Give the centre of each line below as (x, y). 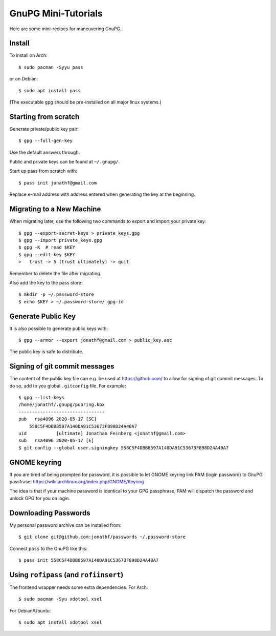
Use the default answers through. (45, 152)
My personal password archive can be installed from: (65, 525)
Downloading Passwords (50, 513)
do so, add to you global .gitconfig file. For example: (68, 386)
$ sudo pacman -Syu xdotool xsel (60, 599)
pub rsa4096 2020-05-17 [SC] (58, 419)
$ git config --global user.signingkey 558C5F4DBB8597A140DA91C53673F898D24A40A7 (124, 448)
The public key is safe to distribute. (47, 352)
